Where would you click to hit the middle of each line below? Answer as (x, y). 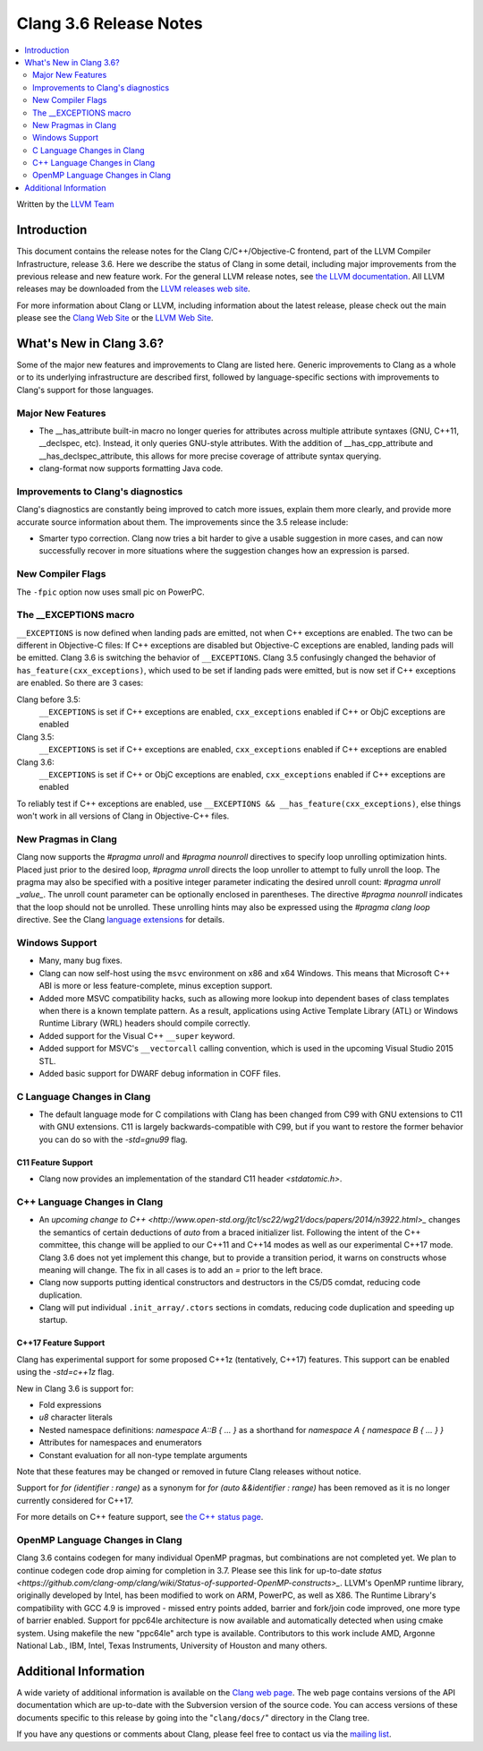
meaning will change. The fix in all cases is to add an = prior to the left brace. (181, 1270)
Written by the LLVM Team (66, 204)
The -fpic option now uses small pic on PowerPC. (110, 592)
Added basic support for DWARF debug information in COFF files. (160, 1073)
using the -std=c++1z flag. (65, 1372)
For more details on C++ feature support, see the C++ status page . (140, 1517)
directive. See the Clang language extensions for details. (121, 920)
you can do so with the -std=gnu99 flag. (113, 1139)
